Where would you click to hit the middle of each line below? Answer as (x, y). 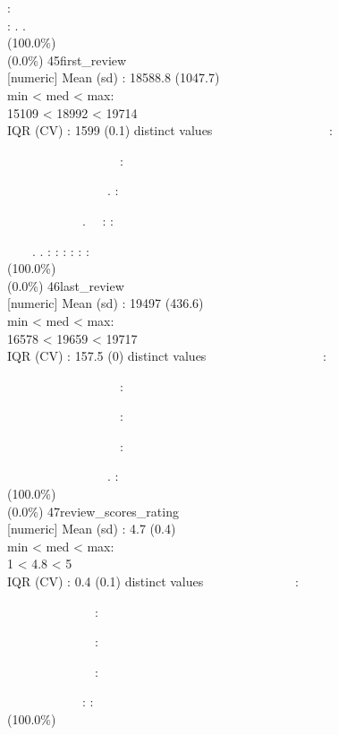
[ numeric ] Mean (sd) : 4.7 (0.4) (92, 529)
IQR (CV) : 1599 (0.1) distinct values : (170, 130)
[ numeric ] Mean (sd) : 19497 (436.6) (106, 303)
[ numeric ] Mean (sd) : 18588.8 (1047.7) (114, 77)
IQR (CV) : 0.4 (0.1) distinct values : (153, 581)
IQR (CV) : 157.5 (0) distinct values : (167, 356)
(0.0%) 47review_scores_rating (93, 511)
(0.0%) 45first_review (67, 60)
